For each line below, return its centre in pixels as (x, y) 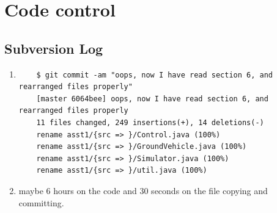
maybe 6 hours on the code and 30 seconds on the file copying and (143, 190)
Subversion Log (54, 48)
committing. (41, 202)
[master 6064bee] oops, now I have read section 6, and (152, 99)
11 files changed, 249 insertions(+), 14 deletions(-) (150, 122)
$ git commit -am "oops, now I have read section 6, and (155, 75)
